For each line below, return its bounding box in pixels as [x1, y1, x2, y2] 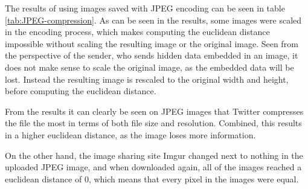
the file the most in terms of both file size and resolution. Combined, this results [5, 117, 302, 129]
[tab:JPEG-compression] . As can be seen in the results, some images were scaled [5, 13, 302, 26]
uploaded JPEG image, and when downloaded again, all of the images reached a [5, 161, 302, 173]
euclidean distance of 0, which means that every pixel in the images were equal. [5, 172, 299, 185]
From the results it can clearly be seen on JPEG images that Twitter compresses [5, 104, 304, 117]
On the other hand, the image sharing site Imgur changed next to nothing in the [5, 149, 303, 161]
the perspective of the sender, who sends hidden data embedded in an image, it [5, 49, 298, 62]
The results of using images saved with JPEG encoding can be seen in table [5, 2, 285, 14]
